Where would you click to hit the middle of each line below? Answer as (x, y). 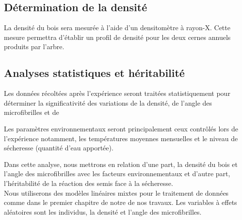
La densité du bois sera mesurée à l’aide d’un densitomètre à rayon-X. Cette (117, 27)
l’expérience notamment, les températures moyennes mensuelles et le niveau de (121, 138)
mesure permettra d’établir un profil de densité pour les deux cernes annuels (117, 37)
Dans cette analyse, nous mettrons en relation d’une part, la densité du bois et (121, 164)
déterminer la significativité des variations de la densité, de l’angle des (108, 102)
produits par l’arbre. (34, 46)
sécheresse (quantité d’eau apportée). (59, 148)
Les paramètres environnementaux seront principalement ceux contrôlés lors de (121, 128)
